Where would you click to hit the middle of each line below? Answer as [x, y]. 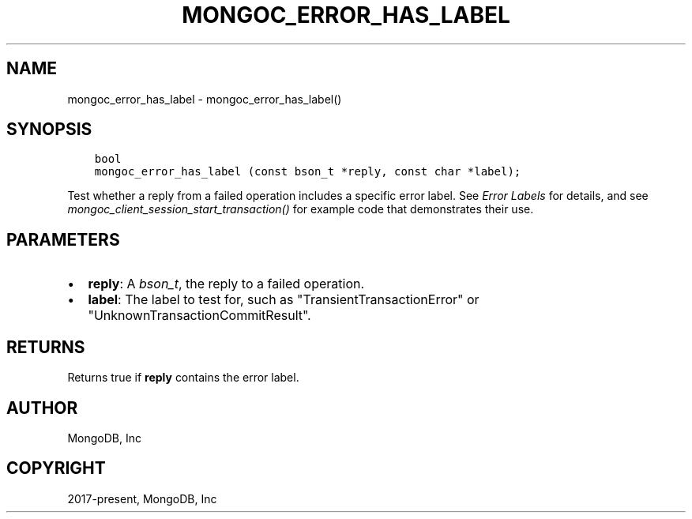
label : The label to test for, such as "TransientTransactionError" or [284, 300]
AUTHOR [42, 408]
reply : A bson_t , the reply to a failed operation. [226, 284]
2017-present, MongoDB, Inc [142, 498]
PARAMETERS [63, 239]
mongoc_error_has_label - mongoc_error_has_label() [205, 99]
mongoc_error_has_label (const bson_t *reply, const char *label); [308, 172]
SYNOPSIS [49, 130]
